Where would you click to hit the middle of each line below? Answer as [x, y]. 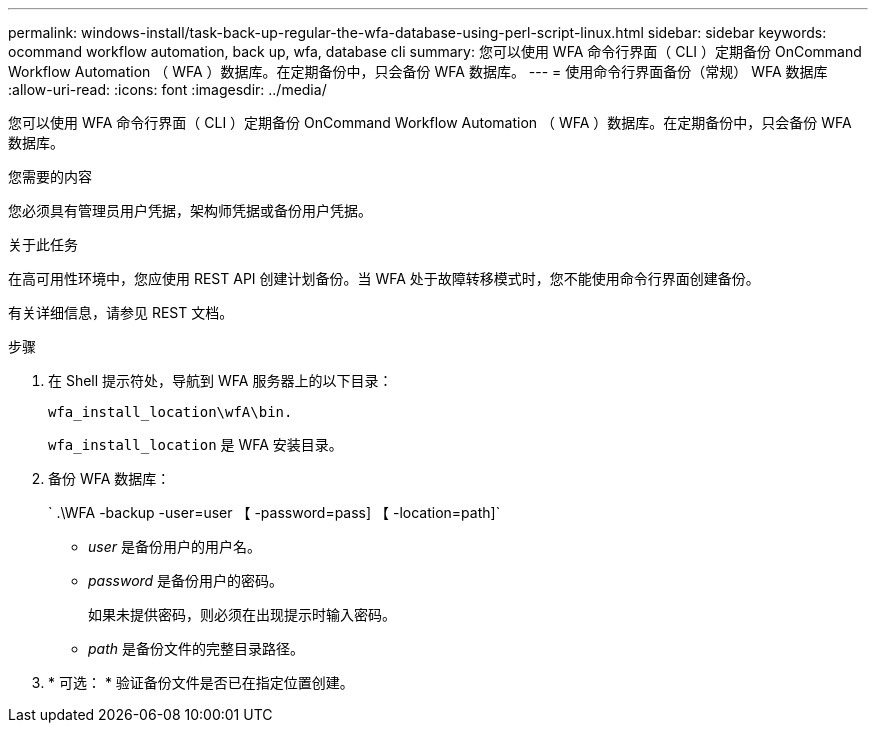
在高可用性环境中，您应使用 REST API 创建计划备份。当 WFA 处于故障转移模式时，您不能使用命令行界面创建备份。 [384, 278]
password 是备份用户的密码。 [186, 580]
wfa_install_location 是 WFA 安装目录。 [195, 444]
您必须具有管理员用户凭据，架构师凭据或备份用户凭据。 [190, 210]
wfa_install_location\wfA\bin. [170, 412]
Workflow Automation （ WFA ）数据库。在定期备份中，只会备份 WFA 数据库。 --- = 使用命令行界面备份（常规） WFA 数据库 [418, 71]
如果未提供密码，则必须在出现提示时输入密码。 [242, 614]
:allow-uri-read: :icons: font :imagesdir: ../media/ [167, 89]
